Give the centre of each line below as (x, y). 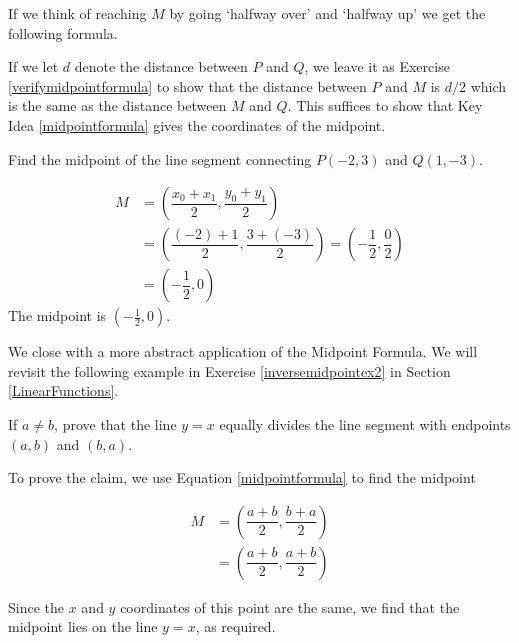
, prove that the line (115, 424)
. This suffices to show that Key (385, 105)
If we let (33, 66)
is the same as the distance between (117, 105)
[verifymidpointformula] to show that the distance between (187, 85)
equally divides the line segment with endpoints (365, 424)
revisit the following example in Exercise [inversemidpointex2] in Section (229, 370)
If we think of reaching (77, 13)
